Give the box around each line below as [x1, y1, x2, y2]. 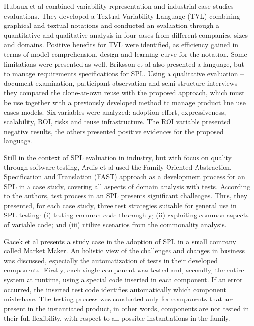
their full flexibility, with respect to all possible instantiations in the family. [4, 313, 230, 323]
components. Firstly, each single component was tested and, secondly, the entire [4, 265, 244, 275]
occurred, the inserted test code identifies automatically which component [4, 284, 226, 294]
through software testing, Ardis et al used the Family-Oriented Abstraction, [4, 162, 232, 172]
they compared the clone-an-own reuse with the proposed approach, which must [4, 87, 245, 98]
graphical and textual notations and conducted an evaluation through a [4, 20, 220, 30]
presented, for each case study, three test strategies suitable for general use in [4, 200, 237, 210]
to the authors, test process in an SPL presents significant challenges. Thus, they [4, 190, 248, 201]
